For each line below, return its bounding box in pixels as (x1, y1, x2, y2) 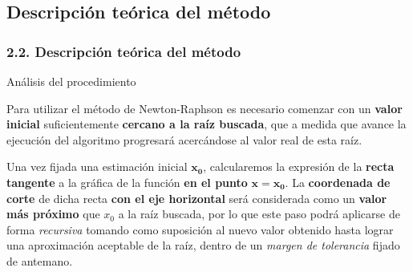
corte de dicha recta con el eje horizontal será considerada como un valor (6, 189, 387, 206)
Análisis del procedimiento (6, 73, 136, 89)
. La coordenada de (285, 173, 391, 190)
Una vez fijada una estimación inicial (6, 158, 188, 175)
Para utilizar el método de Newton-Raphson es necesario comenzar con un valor (6, 99, 403, 116)
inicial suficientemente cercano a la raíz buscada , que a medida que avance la (6, 116, 407, 132)
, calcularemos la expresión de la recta (203, 158, 395, 175)
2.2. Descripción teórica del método (6, 41, 241, 61)
